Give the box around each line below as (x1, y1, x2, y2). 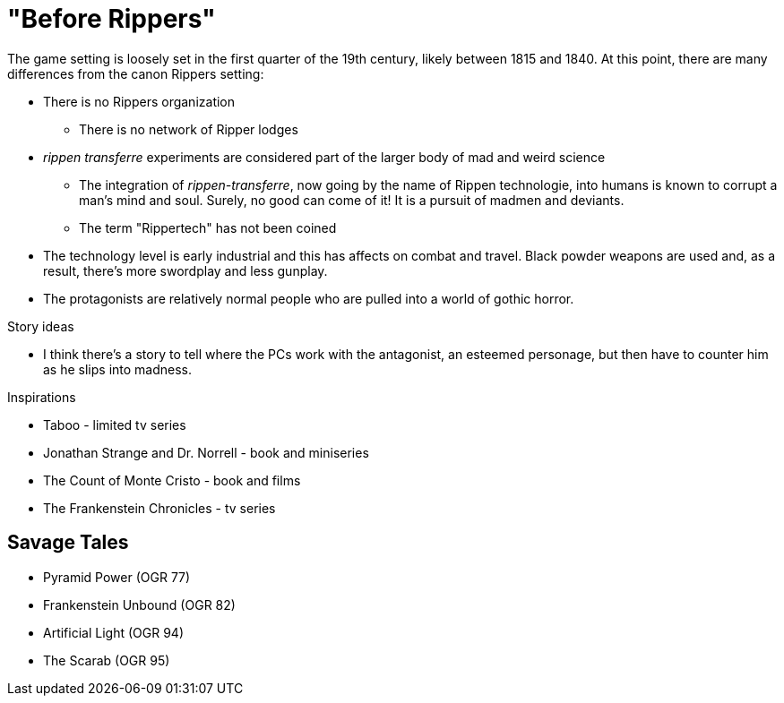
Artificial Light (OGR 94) (43, 624, 184, 640)
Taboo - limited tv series (43, 416, 186, 433)
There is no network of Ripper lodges (79, 121, 298, 137)
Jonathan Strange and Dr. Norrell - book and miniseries (43, 444, 369, 460)
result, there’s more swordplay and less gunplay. (43, 262, 328, 279)
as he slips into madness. (43, 361, 193, 377)
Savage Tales (7, 531, 129, 554)
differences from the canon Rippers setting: (7, 65, 264, 81)
